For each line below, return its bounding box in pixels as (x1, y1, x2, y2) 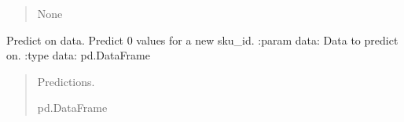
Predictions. (37, 73, 95, 89)
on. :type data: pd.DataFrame (6, 47, 150, 63)
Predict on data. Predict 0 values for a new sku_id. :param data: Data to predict (6, 31, 398, 48)
